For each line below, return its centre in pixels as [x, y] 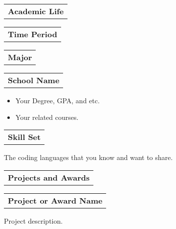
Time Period [33, 34]
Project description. [33, 220]
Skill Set [24, 137]
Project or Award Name [55, 200]
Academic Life [36, 11]
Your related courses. [47, 117]
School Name [34, 80]
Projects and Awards [49, 177]
